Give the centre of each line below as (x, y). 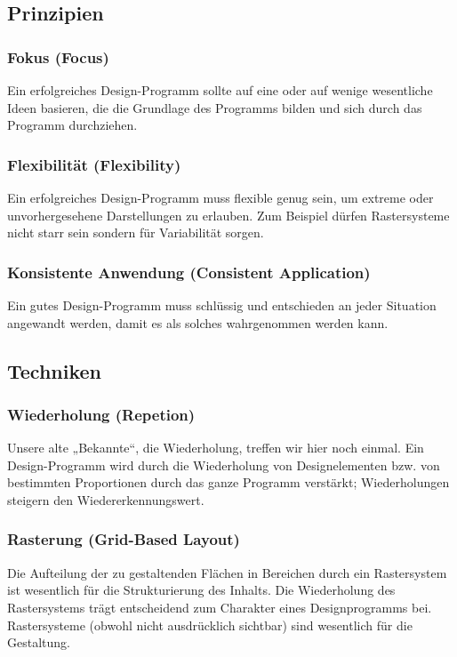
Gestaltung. (39, 642)
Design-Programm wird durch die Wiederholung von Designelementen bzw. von (224, 465)
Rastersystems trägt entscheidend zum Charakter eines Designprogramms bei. (220, 607)
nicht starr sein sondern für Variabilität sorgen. (136, 232)
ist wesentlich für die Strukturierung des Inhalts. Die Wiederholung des (201, 590)
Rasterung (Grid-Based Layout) (124, 539)
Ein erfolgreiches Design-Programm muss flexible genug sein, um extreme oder (220, 197)
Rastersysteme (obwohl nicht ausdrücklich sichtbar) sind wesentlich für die (210, 625)
